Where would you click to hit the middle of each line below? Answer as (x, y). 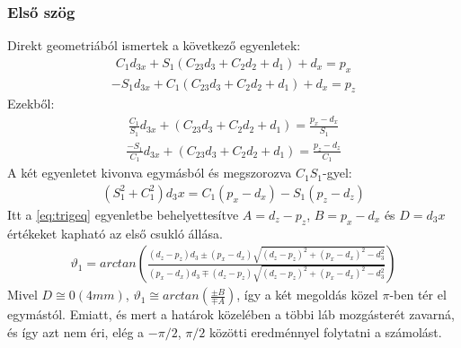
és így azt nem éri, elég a (76, 331)
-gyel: (337, 173)
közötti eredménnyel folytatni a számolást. (325, 331)
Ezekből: (31, 104)
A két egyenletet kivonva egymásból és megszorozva (150, 173)
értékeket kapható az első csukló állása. (115, 233)
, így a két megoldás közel (307, 295)
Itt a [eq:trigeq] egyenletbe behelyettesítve (123, 214)
